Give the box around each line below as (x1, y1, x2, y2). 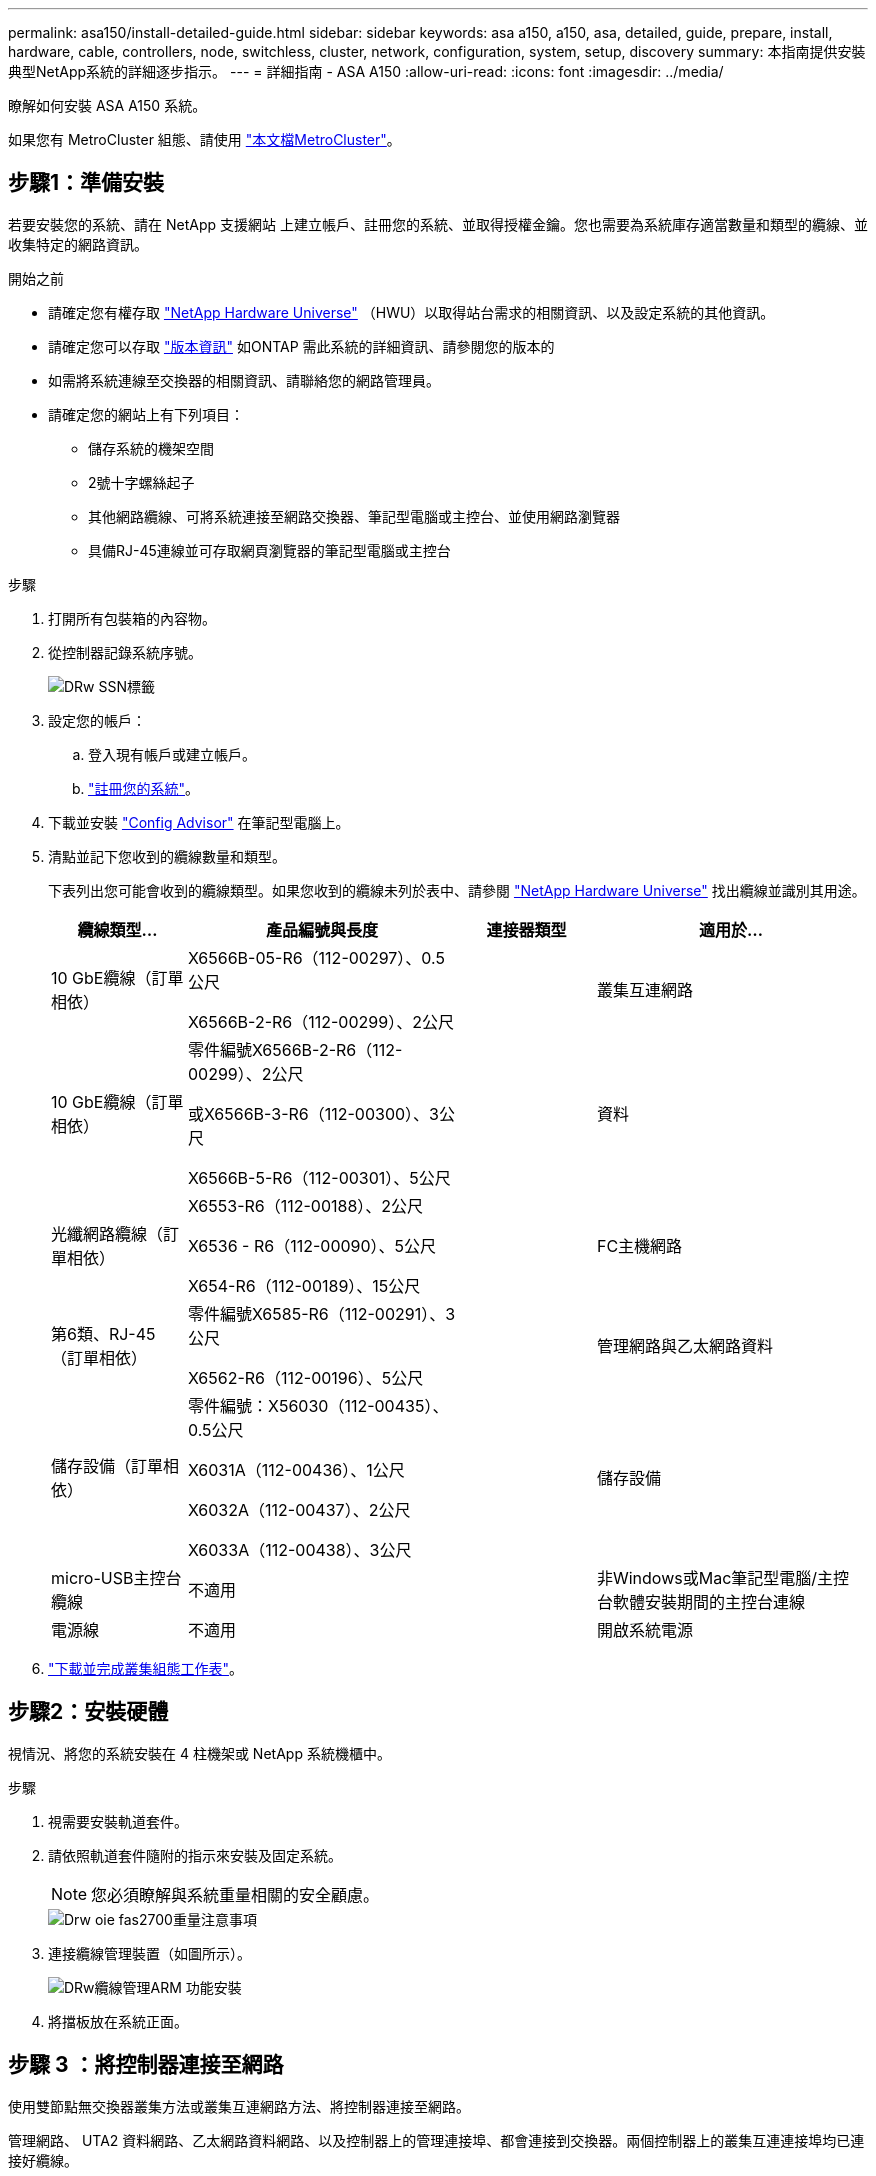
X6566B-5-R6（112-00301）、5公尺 (187, 1167, 451, 1188)
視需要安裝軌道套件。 (48, 1812, 188, 1830)
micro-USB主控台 (51, 1567, 182, 1588)
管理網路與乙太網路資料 (596, 1335, 773, 1356)
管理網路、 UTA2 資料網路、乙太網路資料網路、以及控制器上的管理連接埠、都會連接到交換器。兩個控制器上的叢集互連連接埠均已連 (8, 2131, 865, 2149)
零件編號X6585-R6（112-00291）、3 (187, 1303, 456, 1324)
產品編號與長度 (265, 919, 378, 940)
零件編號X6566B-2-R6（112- (187, 1039, 403, 1060)
